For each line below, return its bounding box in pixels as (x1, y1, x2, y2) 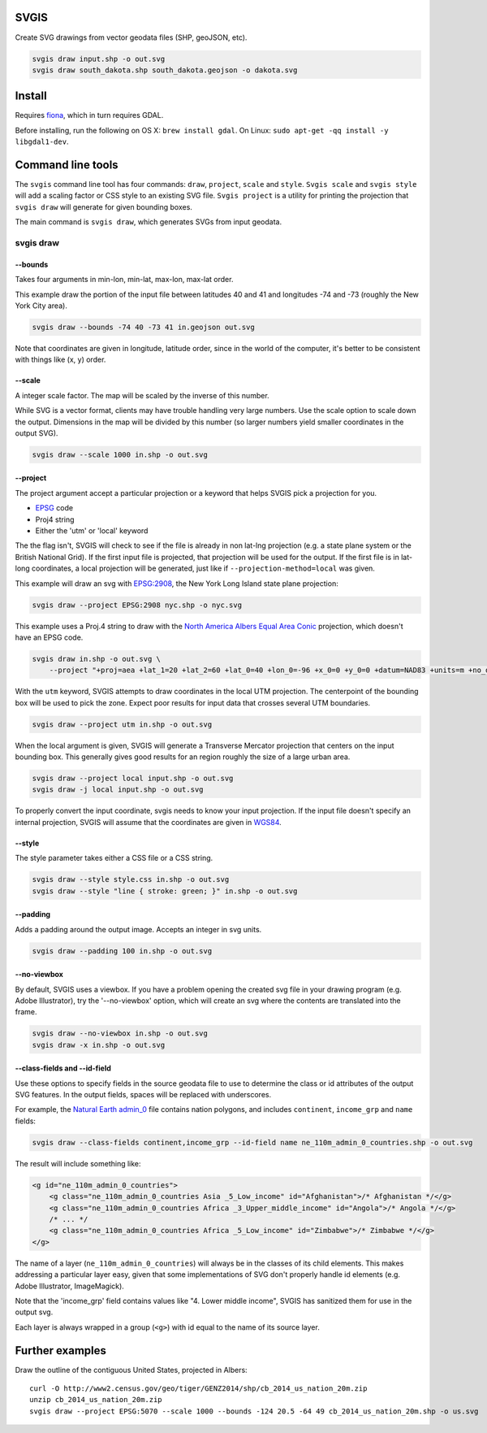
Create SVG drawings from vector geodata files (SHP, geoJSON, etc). (15, 33, 248, 42)
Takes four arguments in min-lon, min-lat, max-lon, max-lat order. (15, 275, 234, 284)
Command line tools (15, 158, 119, 172)
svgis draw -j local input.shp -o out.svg (32, 785, 204, 794)
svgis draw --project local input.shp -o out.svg (32, 774, 234, 784)
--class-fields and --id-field (15, 1063, 111, 1073)
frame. (15, 1007, 37, 1017)
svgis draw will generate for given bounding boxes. (15, 202, 192, 211)
